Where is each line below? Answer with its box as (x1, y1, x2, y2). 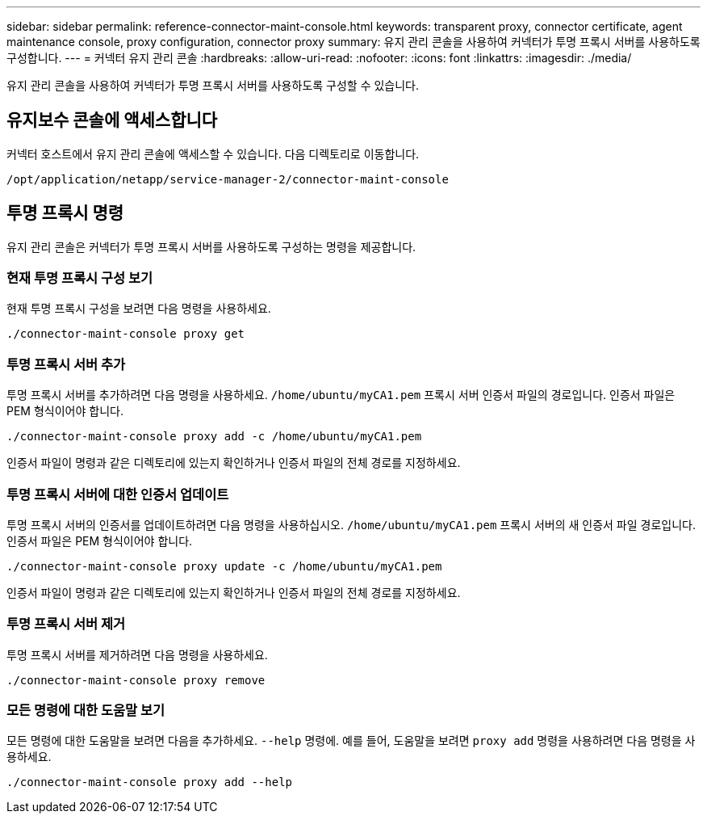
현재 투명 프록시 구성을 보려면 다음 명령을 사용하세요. (6, 301, 271, 316)
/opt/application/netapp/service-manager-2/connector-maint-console (6, 172, 449, 186)
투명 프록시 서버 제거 (6, 616, 126, 633)
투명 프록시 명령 (6, 203, 124, 224)
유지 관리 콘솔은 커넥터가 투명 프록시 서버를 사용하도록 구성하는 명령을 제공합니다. (6, 239, 416, 254)
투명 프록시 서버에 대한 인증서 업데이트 (6, 486, 229, 503)
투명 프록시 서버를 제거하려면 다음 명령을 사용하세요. (6, 647, 268, 662)
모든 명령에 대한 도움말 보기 (6, 702, 165, 719)
